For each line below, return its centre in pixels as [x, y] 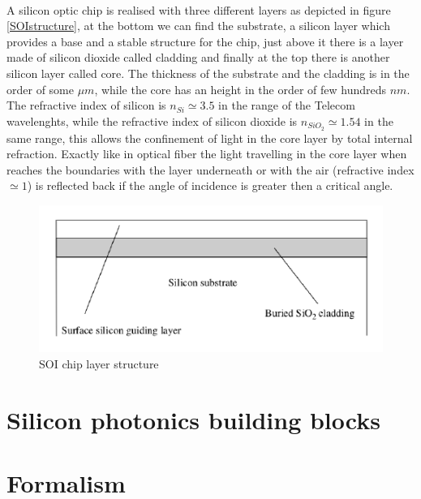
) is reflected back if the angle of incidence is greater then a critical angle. [210, 185]
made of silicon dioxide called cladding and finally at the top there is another [198, 57]
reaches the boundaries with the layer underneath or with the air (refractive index [210, 169]
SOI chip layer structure [99, 363]
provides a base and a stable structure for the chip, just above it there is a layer [205, 41]
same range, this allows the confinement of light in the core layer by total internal [210, 138]
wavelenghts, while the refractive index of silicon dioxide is [152, 120]
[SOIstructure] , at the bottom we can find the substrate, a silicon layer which [198, 26]
